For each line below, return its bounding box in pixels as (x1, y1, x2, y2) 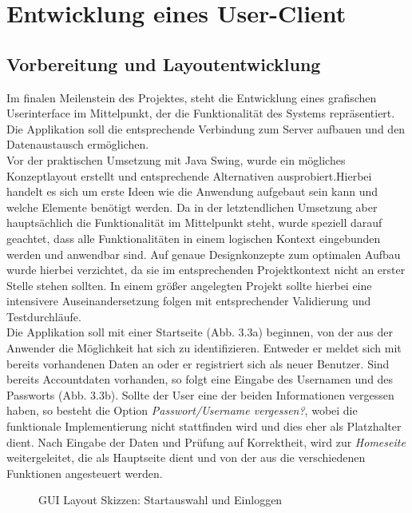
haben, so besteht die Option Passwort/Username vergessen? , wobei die (6, 402, 358, 419)
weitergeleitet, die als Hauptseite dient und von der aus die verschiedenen (6, 449, 366, 466)
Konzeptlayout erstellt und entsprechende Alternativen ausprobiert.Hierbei (6, 167, 372, 184)
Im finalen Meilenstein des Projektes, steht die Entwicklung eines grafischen (6, 89, 377, 105)
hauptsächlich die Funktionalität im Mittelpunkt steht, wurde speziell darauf (6, 214, 382, 231)
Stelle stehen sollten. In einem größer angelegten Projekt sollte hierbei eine (6, 276, 372, 293)
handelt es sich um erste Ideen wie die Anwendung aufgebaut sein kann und (6, 183, 378, 200)
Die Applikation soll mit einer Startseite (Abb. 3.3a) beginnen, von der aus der (6, 324, 394, 340)
